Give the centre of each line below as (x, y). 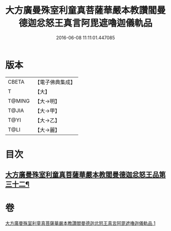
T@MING (19, 101)
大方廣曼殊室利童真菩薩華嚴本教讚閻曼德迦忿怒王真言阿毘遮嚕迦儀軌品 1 (80, 223)
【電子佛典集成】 (55, 82)
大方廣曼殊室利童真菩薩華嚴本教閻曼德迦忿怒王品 (82, 175)
